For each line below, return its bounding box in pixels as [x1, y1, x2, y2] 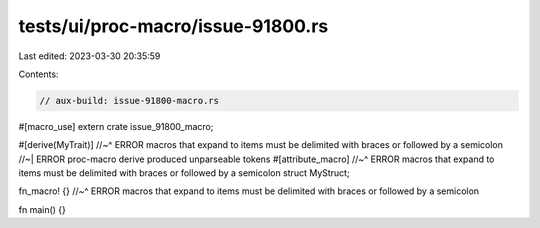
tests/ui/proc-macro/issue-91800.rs [18, 15, 329, 37]
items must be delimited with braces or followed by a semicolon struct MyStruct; [18, 167, 350, 179]
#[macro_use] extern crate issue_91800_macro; [18, 120, 214, 132]
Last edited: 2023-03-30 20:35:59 [18, 50, 161, 62]
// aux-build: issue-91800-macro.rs [39, 95, 220, 106]
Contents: [18, 68, 59, 80]
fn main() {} [18, 203, 67, 215]
